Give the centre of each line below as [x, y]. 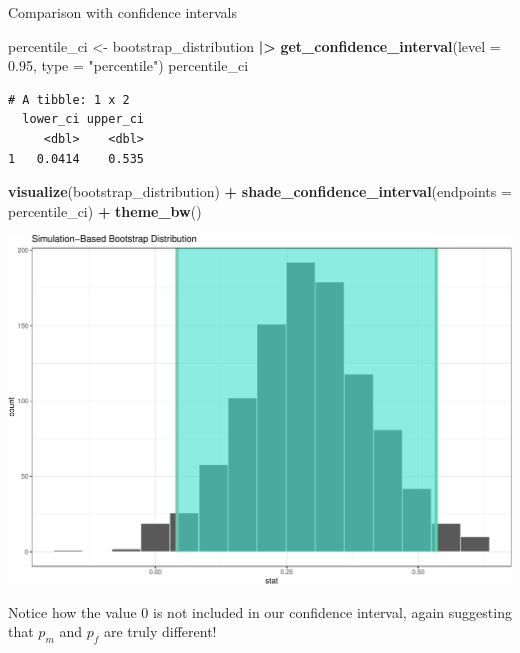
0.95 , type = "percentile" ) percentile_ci [128, 65]
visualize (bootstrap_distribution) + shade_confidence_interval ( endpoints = [260, 191]
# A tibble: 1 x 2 [69, 99]
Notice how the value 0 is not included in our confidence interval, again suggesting [260, 611]
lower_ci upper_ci [83, 119]
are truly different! [160, 631]
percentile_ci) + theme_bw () [105, 210]
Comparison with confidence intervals [122, 12]
